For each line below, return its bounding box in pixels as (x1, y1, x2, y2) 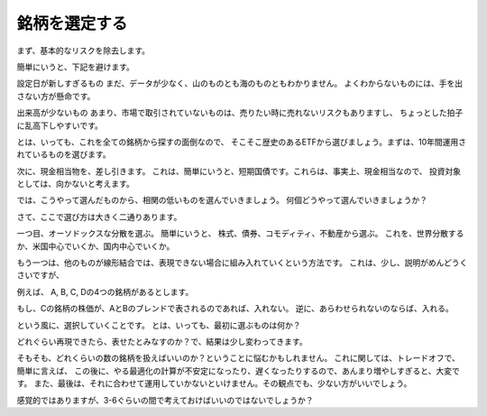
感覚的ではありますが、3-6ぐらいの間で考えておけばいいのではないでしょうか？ (16, 394, 314, 405)
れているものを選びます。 (16, 149, 112, 160)
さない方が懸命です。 (16, 90, 96, 101)
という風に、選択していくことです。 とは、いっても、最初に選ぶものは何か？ (16, 319, 301, 330)
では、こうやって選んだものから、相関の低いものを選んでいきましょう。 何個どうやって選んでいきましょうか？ (16, 195, 428, 206)
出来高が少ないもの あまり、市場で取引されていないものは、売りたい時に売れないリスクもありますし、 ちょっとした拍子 (16, 107, 464, 118)
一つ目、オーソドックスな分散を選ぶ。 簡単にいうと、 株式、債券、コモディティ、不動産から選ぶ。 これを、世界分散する (16, 228, 464, 239)
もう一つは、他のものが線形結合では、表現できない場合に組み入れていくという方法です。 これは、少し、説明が (16, 257, 428, 268)
